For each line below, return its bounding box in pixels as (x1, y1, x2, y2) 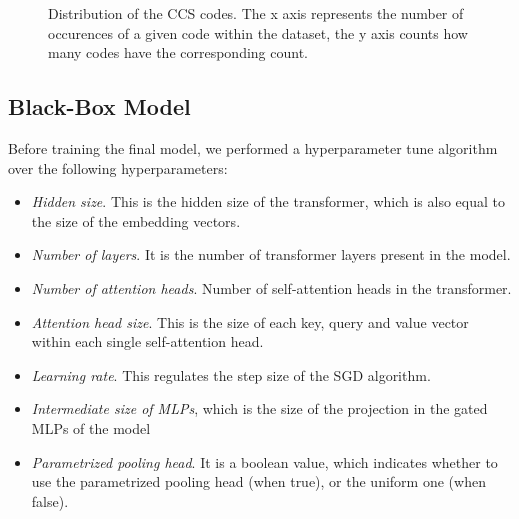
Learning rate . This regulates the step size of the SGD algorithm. (31, 364, 431, 385)
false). (31, 490, 69, 511)
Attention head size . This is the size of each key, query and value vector (31, 311, 469, 332)
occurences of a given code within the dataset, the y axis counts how (48, 22, 468, 43)
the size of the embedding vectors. (31, 210, 241, 231)
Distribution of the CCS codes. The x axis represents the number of (48, 3, 464, 23)
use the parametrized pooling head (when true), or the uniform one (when (31, 471, 486, 492)
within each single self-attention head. (31, 331, 264, 352)
